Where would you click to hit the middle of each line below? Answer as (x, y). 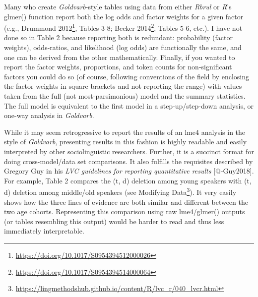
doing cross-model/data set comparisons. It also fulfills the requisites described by (129, 161)
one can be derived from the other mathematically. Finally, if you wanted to (120, 57)
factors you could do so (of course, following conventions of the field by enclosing (127, 76)
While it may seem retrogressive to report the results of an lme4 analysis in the (125, 132)
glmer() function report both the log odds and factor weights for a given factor (124, 16)
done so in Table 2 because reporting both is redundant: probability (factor (118, 37)
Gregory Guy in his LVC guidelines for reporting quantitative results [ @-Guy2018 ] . (129, 171)
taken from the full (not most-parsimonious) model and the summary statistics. (125, 96)
